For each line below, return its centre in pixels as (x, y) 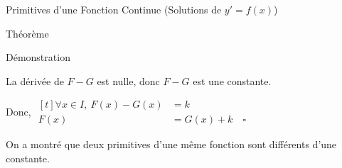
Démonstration (38, 57)
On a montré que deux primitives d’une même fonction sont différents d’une (171, 144)
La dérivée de (35, 80)
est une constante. (232, 80)
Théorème (27, 33)
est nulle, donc (128, 80)
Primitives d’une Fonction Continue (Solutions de (114, 9)
